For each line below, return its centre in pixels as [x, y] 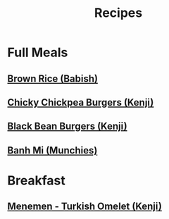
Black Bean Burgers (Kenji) [68, 126]
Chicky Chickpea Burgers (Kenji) [81, 102]
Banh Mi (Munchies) [52, 150]
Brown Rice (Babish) [53, 79]
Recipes [118, 13]
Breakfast [36, 180]
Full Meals [38, 52]
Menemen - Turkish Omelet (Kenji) [84, 207]
